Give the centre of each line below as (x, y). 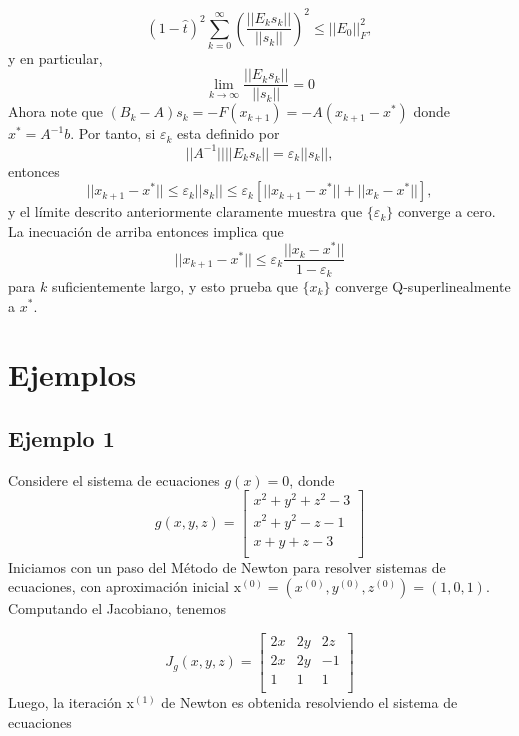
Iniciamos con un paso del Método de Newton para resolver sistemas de (227, 566)
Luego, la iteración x (71, 701)
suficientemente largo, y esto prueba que (174, 285)
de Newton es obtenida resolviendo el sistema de (309, 701)
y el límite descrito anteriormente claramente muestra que (185, 211)
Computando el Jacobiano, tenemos (117, 608)
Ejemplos (72, 374)
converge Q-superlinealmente (423, 285)
